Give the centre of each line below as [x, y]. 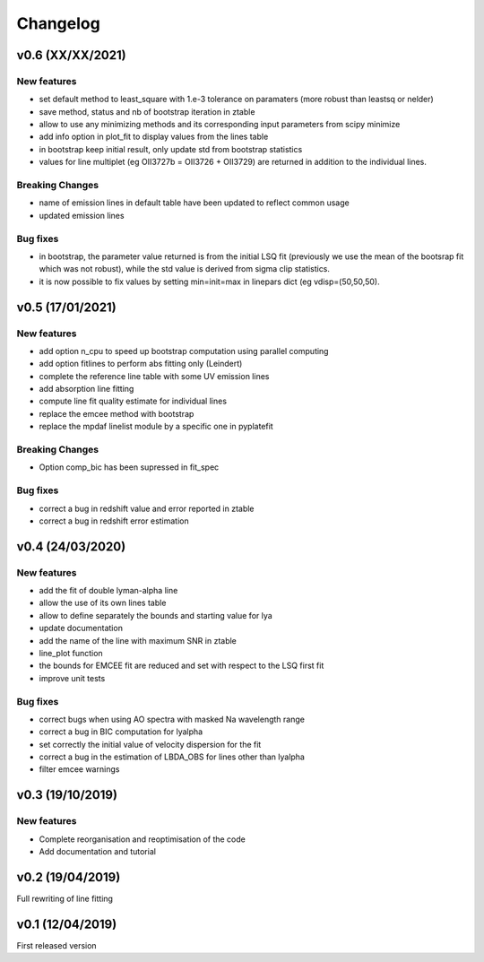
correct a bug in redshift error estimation [114, 521]
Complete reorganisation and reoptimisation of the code [142, 839]
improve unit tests [72, 678]
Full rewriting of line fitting [65, 898]
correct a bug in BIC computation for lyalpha [121, 732]
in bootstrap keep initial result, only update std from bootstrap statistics [171, 149]
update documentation [81, 628]
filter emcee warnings [79, 769]
